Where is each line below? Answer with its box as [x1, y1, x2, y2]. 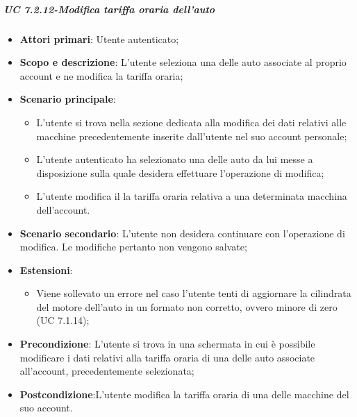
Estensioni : [19, 262, 73, 277]
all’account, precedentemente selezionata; [19, 364, 194, 378]
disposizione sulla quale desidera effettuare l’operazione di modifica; [36, 165, 324, 180]
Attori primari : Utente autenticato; [19, 31, 179, 46]
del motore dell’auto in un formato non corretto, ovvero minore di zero [36, 299, 338, 314]
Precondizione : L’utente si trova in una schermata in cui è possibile [19, 337, 315, 351]
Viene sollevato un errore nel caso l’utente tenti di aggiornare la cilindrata [36, 286, 351, 300]
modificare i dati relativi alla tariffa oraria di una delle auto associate [19, 350, 315, 364]
